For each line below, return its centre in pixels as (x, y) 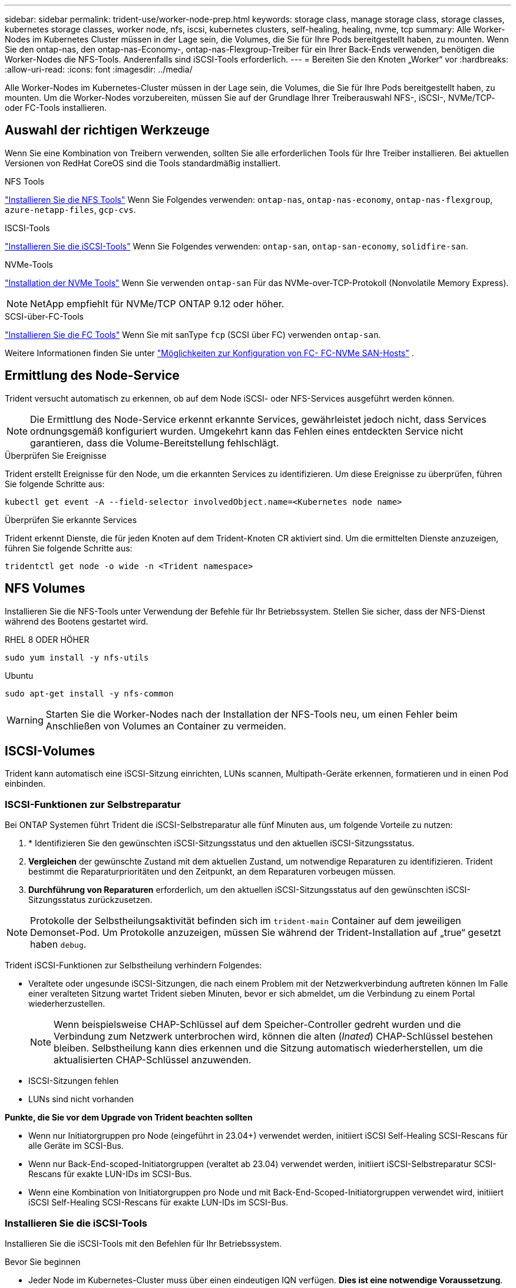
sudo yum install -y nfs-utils (77, 657)
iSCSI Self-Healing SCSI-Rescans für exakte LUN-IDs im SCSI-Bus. (158, 1202)
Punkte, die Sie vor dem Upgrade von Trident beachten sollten (129, 1118)
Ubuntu (19, 675)
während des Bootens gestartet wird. (77, 621)
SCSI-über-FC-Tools (44, 316)
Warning (25, 720)
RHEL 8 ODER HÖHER (47, 639)
